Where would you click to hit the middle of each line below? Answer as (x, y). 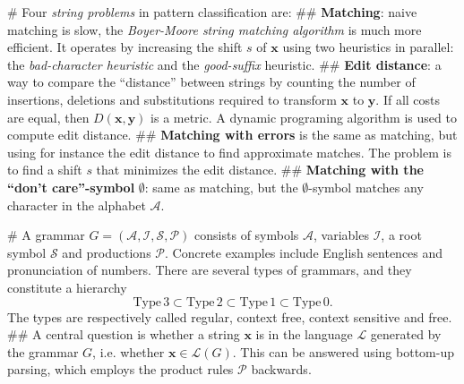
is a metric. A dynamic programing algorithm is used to (304, 117)
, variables (341, 235)
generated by (406, 334)
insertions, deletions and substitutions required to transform (172, 99)
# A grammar (46, 235)
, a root (401, 235)
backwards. (281, 369)
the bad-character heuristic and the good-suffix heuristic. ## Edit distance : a (224, 64)
